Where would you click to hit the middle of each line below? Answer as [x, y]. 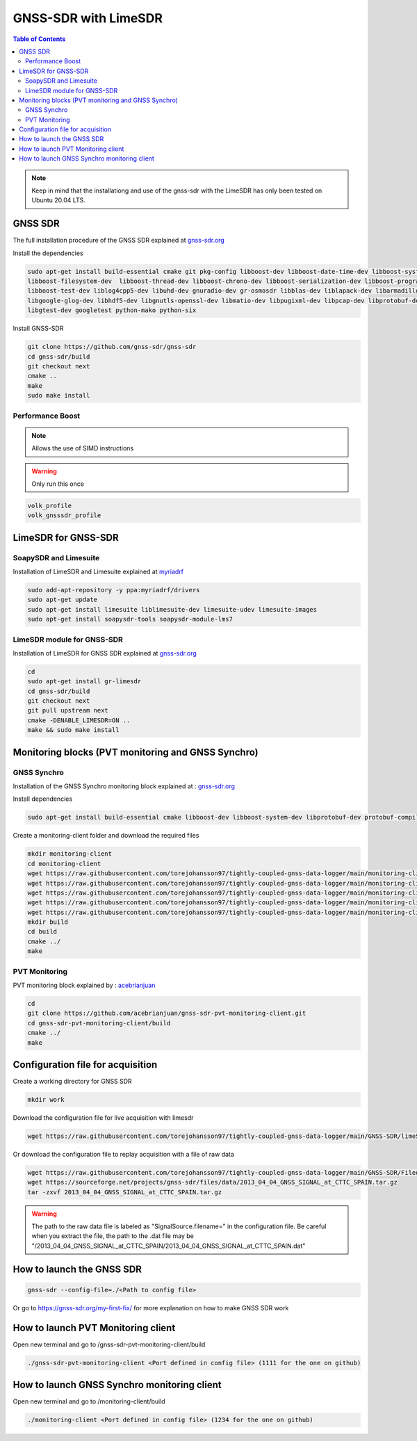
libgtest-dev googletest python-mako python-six [112, 310]
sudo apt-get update [62, 600]
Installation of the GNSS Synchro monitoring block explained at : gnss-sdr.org [124, 786]
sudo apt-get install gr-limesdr [84, 682]
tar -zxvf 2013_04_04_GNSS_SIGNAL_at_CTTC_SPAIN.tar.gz [125, 1192]
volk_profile [50, 505]
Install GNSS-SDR [38, 328]
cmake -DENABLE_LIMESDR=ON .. [79, 720]
